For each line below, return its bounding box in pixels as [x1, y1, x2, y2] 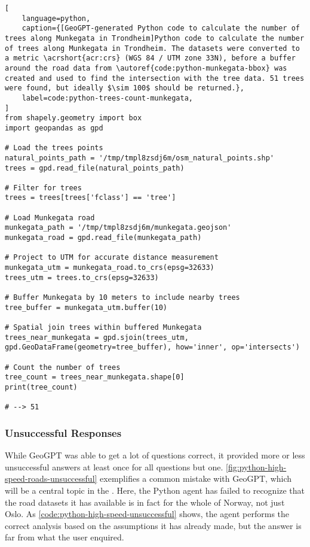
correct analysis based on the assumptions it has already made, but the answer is [5, 519, 302, 531]
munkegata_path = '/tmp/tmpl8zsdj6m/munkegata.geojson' [5, 223, 232, 232]
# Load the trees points [5, 144, 103, 153]
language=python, [22, 14, 91, 23]
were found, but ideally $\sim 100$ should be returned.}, [5, 84, 244, 93]
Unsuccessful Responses [5, 425, 122, 440]
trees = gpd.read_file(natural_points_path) [5, 163, 185, 172]
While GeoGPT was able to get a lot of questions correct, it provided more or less [5, 449, 305, 461]
